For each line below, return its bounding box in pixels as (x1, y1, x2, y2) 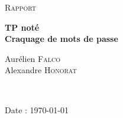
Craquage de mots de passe (5, 32, 118, 45)
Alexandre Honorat (5, 64, 77, 76)
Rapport (5, 1, 36, 13)
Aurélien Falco (5, 52, 60, 64)
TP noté (5, 21, 40, 33)
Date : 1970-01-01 (5, 103, 69, 116)
